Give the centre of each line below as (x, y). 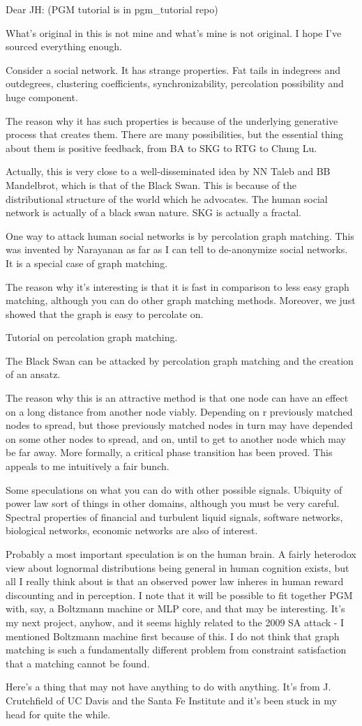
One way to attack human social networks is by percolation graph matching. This (180, 235)
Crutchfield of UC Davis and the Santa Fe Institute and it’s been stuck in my (171, 700)
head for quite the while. (58, 714)
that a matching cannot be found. (78, 663)
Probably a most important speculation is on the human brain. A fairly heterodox (181, 554)
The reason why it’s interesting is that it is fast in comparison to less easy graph (178, 286)
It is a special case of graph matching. (87, 263)
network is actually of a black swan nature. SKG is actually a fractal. (153, 212)
